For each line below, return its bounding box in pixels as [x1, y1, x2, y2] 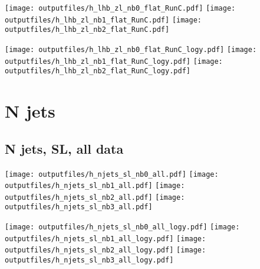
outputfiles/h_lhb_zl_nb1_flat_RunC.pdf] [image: [5, 15, 202, 24]
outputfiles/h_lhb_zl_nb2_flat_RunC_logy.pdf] [5, 67, 190, 76]
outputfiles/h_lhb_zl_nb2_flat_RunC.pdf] [5, 25, 170, 34]
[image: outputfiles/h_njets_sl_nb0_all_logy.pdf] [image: [5, 223, 240, 232]
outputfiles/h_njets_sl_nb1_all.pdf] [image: [5, 182, 185, 190]
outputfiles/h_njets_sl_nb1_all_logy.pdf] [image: [5, 234, 206, 243]
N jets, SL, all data [5, 139, 124, 157]
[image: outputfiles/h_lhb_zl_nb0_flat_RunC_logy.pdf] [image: [5, 45, 257, 54]
